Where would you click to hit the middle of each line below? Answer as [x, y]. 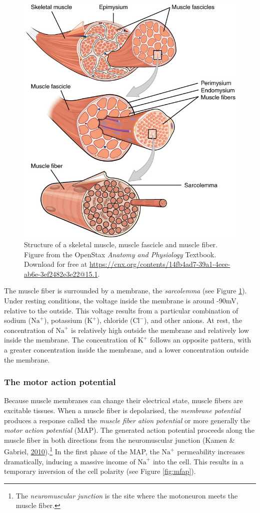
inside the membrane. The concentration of [70, 340]
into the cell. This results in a [198, 461]
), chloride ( [115, 320]
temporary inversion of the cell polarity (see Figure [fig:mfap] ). [100, 471]
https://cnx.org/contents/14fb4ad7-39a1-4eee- [160, 264]
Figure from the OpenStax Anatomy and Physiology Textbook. [120, 254]
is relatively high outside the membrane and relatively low [160, 330]
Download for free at [56, 264]
